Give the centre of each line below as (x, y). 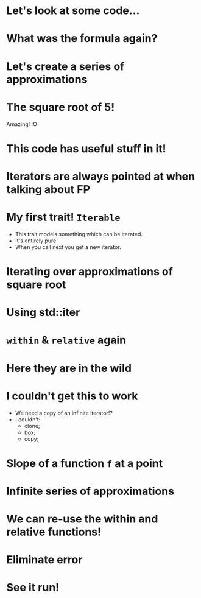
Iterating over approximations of (90, 272)
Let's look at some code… (73, 11)
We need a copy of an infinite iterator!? (64, 413)
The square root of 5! (61, 107)
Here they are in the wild (69, 368)
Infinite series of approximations (90, 491)
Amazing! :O (22, 124)
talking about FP (48, 189)
